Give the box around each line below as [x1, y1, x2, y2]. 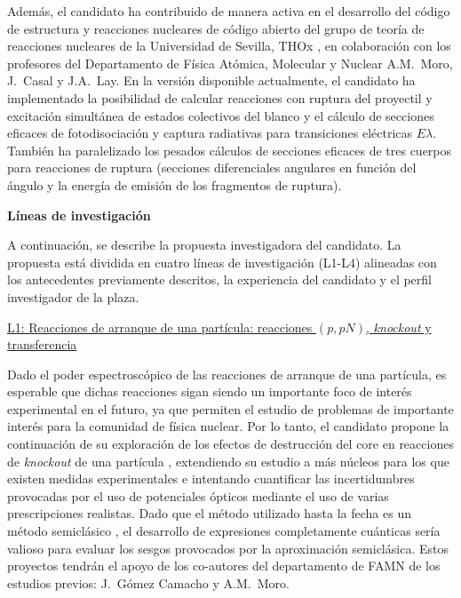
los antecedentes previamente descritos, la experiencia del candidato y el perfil [7, 270, 432, 289]
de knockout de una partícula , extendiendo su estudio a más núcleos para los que [7, 451, 449, 470]
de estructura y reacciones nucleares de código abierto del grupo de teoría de [7, 19, 425, 37]
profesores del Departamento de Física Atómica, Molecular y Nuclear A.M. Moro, [7, 53, 453, 72]
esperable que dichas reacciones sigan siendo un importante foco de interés [7, 382, 412, 401]
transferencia [7, 335, 77, 354]
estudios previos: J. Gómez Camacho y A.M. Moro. [7, 573, 290, 592]
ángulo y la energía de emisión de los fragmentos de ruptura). [7, 175, 342, 194]
